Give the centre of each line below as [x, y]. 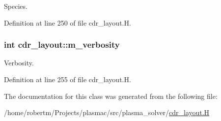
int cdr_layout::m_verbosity [62, 45]
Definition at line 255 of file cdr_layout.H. [68, 79]
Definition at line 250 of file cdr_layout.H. [68, 22]
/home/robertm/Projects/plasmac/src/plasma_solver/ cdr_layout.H [107, 112]
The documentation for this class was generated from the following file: [111, 96]
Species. [16, 6]
